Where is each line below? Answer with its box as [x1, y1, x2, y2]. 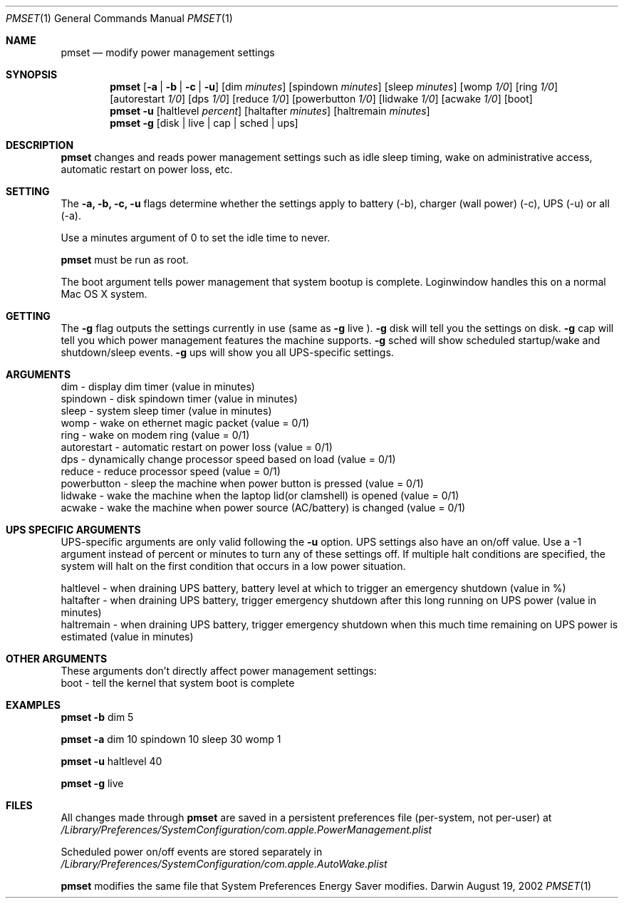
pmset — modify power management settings [61, 46, 275, 58]
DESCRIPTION [6, 139, 74, 151]
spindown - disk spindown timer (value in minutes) [61, 393, 298, 405]
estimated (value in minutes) [61, 630, 194, 643]
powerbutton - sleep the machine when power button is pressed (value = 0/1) [61, 477, 424, 489]
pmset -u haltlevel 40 [61, 755, 162, 767]
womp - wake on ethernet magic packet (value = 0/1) [61, 417, 310, 429]
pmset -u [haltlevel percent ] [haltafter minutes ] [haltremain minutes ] [110, 105, 430, 117]
